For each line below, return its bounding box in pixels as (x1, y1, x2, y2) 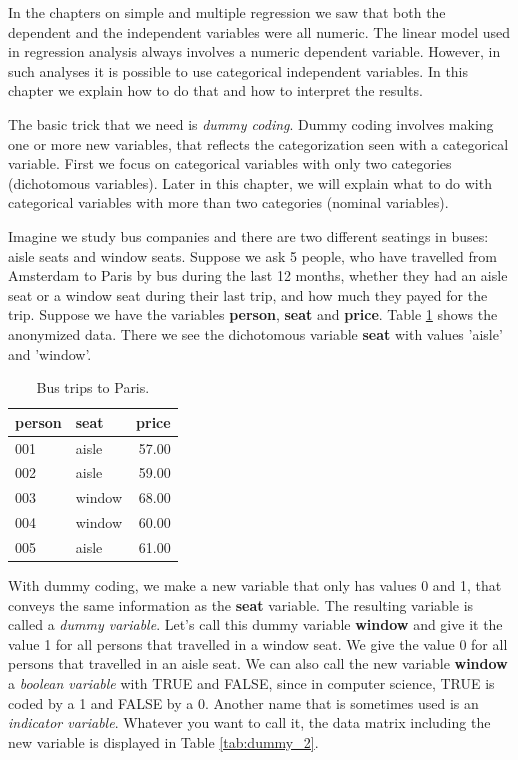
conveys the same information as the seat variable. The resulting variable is (8, 594, 474, 615)
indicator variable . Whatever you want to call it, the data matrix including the (8, 712, 491, 733)
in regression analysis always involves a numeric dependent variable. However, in (8, 41, 501, 62)
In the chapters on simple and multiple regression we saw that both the (8, 2, 446, 22)
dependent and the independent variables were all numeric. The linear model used (8, 21, 510, 42)
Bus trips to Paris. (36, 377, 150, 398)
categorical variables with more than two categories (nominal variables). (8, 192, 449, 213)
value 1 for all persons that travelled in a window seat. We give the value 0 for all (8, 633, 508, 654)
